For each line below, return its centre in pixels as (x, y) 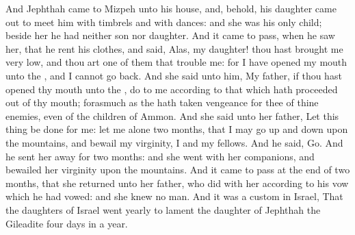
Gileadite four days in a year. (67, 223)
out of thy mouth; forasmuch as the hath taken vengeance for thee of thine (162, 102)
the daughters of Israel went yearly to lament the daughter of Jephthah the (163, 209)
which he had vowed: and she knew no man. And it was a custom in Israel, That (174, 196)
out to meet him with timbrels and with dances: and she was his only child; (164, 22)
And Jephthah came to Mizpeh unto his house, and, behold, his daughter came (171, 8)
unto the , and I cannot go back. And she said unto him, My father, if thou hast (174, 75)
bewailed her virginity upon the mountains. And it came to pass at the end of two (178, 170)
